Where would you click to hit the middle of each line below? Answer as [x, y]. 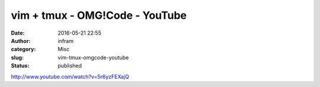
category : [23, 49]
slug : [17, 57]
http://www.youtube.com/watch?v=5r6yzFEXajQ [70, 76]
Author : [21, 41]
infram [66, 41]
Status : [20, 66]
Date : [18, 33]
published [70, 66]
